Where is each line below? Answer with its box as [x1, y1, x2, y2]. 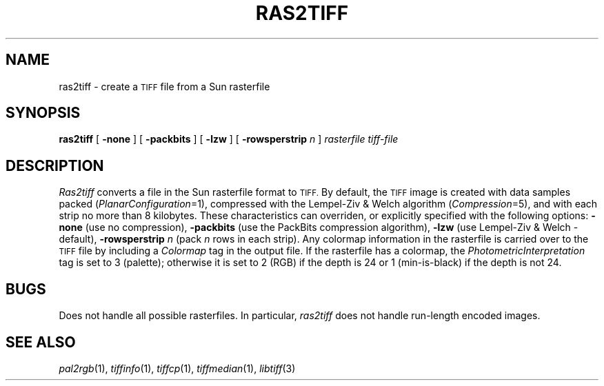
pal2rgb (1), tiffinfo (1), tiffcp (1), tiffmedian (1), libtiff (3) [59, 362, 296, 374]
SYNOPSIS [6, 104, 81, 122]
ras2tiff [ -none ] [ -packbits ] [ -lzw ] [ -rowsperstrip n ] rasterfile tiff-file [59, 133, 399, 145]
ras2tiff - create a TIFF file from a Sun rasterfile [59, 80, 270, 92]
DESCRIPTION [6, 156, 104, 174]
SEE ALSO [6, 333, 76, 351]
